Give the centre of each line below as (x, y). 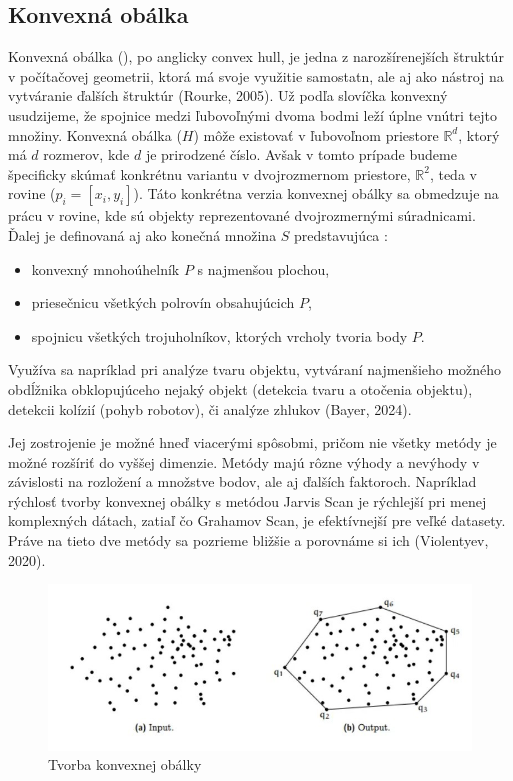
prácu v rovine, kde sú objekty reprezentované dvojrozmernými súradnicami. (242, 215)
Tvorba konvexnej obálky (125, 764)
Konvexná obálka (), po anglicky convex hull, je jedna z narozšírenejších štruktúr (256, 56)
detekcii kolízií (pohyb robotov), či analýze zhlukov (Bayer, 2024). (210, 408)
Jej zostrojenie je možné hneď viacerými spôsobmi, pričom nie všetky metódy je (252, 442)
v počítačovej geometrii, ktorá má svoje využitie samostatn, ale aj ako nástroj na (256, 75)
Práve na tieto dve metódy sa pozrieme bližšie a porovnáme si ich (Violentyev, (248, 540)
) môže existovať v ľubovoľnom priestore (316, 134)
